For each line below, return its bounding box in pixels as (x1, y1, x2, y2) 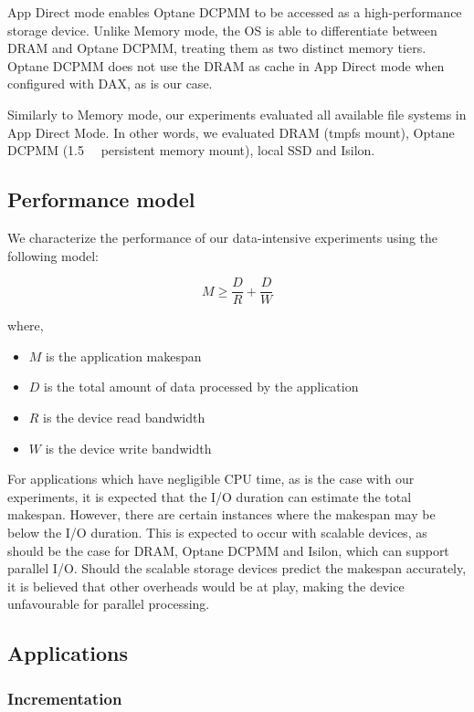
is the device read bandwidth (43, 407, 205, 426)
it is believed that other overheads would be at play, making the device (7, 576, 405, 595)
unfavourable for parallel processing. (7, 594, 210, 613)
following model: (7, 246, 99, 265)
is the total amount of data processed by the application (44, 377, 359, 396)
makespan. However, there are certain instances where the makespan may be (7, 505, 436, 524)
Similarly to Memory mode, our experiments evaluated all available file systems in (7, 104, 467, 123)
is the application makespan (46, 346, 202, 365)
